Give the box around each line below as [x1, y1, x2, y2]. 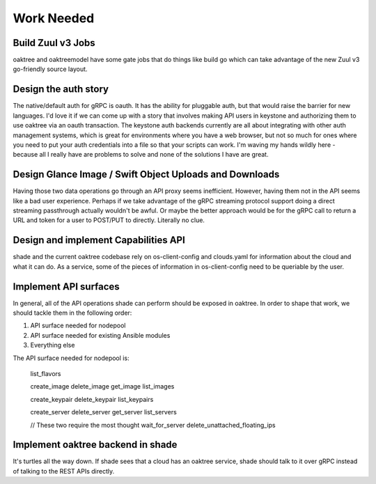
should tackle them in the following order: [13, 309, 132, 317]
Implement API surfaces [13, 281, 120, 292]
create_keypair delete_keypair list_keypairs [30, 395, 154, 403]
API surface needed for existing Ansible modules [30, 331, 171, 339]
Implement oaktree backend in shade [13, 439, 178, 451]
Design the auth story [13, 84, 109, 95]
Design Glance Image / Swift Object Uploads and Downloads [13, 169, 280, 180]
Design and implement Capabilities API [13, 234, 186, 247]
